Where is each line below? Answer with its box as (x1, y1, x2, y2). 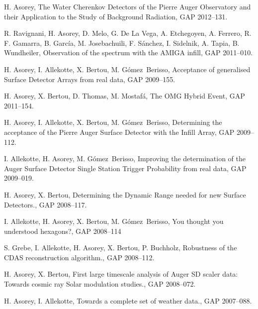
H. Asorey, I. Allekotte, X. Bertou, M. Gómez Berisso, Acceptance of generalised (4, 64, 251, 74)
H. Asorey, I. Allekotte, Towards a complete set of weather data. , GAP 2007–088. (4, 295, 252, 306)
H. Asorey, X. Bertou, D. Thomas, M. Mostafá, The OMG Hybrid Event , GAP (4, 91, 245, 101)
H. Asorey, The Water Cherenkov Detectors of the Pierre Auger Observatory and (4, 1, 251, 11)
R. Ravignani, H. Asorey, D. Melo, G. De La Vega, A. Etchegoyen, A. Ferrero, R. (4, 28, 252, 38)
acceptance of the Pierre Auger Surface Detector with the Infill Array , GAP (4, 126, 235, 137)
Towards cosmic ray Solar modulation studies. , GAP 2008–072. (4, 279, 196, 289)
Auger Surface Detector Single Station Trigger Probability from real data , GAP (4, 163, 247, 173)
